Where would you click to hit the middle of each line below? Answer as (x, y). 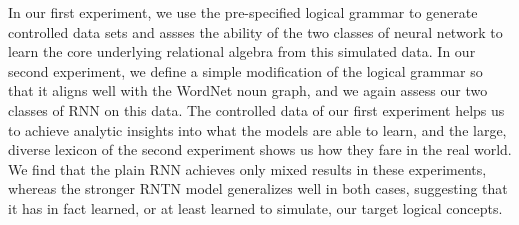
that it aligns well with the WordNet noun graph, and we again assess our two (248, 90)
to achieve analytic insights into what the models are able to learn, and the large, (257, 129)
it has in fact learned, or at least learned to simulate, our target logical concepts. (255, 207)
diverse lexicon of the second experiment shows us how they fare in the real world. (260, 149)
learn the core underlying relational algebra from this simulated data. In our (242, 51)
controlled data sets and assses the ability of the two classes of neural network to (255, 31)
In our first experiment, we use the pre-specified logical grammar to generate (243, 12)
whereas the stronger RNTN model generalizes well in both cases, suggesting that (258, 188)
